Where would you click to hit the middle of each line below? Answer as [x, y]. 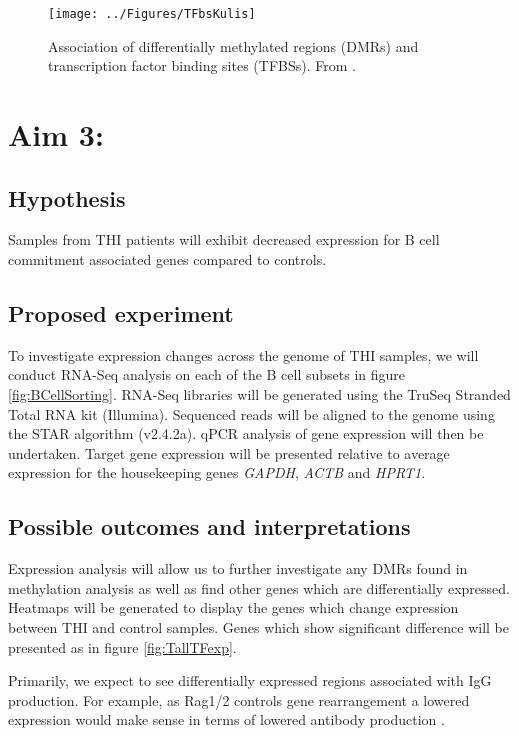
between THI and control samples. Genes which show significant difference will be [259, 626]
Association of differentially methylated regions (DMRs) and [233, 45]
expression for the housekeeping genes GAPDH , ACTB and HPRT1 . [217, 472]
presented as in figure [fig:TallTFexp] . [122, 646]
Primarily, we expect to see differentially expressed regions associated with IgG [250, 680]
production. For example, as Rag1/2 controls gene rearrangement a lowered [239, 699]
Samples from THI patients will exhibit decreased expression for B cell [224, 239]
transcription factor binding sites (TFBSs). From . [202, 65]
